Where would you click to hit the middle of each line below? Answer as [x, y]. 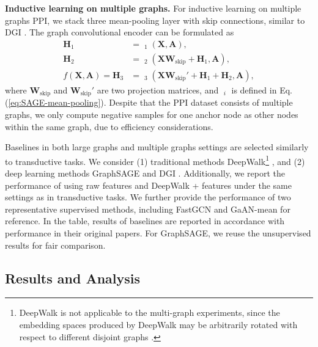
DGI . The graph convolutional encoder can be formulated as [120, 32]
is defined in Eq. [262, 89]
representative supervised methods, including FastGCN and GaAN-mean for [148, 209]
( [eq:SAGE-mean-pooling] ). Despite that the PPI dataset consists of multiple [149, 102]
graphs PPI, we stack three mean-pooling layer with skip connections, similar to [155, 20]
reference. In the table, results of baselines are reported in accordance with [145, 221]
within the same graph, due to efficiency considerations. [109, 126]
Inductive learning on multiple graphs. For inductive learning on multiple [153, 8]
